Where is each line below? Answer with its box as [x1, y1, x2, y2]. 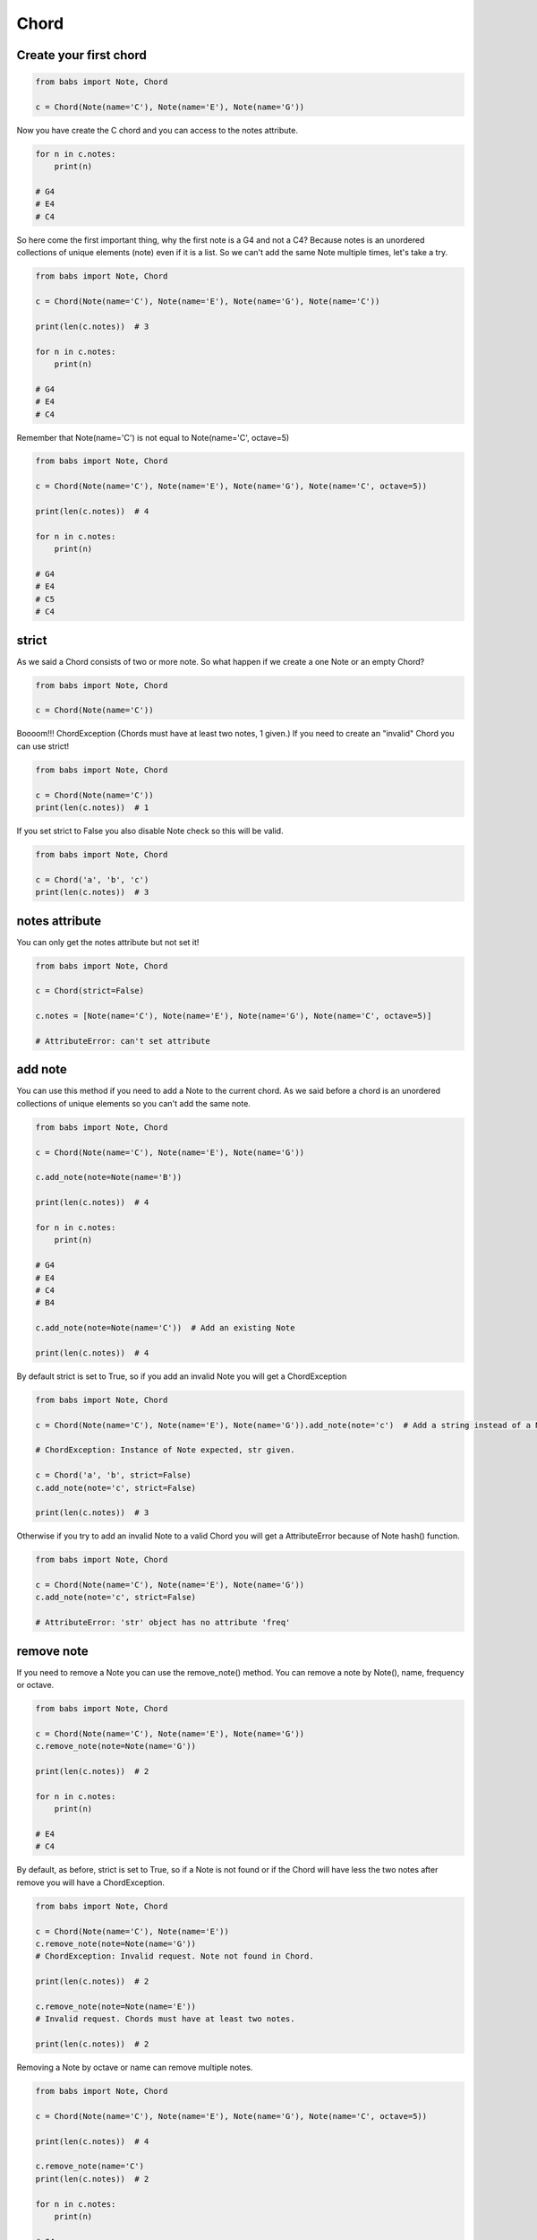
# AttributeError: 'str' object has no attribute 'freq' [35, 1617, 291, 1628]
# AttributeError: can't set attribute [35, 1036, 210, 1046]
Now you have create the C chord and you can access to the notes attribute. [16, 125, 299, 135]
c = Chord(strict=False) [35, 986, 145, 996]
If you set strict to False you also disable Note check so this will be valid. [16, 825, 284, 836]
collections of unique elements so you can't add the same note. [16, 1098, 251, 1108]
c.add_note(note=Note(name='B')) [35, 1172, 183, 1183]
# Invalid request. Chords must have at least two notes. [35, 2014, 295, 2024]
